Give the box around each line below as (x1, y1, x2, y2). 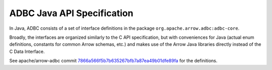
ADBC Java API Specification (9, 8, 133, 19)
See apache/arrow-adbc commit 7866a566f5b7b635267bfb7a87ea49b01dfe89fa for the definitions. (9, 58, 218, 64)
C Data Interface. (9, 48, 45, 54)
